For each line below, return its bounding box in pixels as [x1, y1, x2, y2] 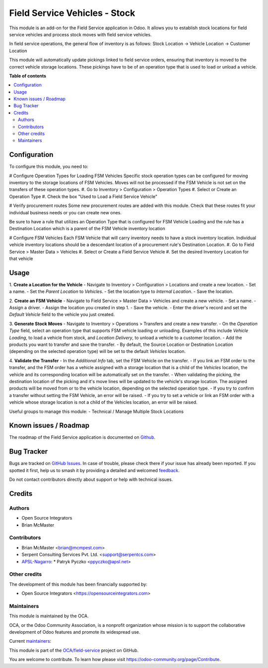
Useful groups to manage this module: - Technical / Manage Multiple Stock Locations [9, 408, 184, 414]
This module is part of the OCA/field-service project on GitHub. [9, 647, 139, 653]
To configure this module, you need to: [9, 164, 89, 170]
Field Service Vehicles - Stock [9, 7, 135, 18]
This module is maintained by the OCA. [9, 613, 89, 619]
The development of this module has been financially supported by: [9, 581, 147, 587]
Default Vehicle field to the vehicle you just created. [9, 312, 115, 318]
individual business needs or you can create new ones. [9, 209, 122, 215]
